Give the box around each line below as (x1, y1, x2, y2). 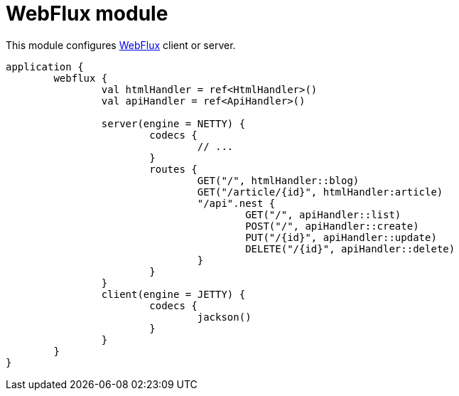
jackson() (197, 311, 252, 323)
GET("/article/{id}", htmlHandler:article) (197, 186, 443, 198)
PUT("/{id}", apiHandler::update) (245, 231, 437, 243)
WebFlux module (6, 1, 168, 26)
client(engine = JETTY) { (101, 288, 246, 300)
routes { (149, 163, 198, 175)
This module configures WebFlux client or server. (6, 38, 236, 51)
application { (6, 60, 84, 73)
